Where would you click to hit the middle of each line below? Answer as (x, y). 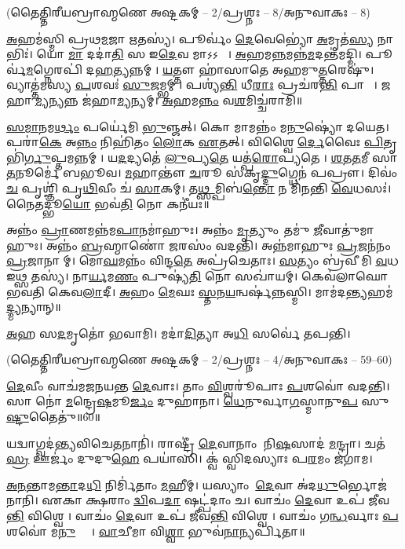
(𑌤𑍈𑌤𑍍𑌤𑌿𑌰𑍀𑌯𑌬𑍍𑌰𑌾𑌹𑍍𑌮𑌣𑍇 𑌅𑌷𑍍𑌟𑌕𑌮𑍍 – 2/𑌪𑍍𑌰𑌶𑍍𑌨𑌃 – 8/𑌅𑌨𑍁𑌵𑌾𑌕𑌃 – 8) (188, 12)
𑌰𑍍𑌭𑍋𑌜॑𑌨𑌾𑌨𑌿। (363, 484)
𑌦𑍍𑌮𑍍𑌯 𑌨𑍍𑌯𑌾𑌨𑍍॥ (34, 307)
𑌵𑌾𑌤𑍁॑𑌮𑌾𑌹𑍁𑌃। (348, 230)
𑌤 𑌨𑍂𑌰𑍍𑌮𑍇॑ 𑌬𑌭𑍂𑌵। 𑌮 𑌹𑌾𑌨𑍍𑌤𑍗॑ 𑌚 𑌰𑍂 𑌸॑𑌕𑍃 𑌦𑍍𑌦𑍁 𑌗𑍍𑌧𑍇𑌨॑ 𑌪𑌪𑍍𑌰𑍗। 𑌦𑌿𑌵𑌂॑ (202, 172)
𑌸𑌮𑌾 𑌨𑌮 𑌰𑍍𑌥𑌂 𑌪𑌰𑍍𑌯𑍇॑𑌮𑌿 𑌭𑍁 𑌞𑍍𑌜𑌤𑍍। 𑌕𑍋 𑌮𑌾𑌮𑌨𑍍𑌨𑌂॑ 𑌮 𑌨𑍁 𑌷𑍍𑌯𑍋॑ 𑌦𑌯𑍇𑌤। (198, 126)
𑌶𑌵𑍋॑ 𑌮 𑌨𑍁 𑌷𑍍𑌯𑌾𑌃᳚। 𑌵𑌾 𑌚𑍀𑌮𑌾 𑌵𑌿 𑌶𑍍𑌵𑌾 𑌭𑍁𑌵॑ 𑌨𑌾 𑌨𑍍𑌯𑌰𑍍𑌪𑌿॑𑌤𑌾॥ (156, 531)
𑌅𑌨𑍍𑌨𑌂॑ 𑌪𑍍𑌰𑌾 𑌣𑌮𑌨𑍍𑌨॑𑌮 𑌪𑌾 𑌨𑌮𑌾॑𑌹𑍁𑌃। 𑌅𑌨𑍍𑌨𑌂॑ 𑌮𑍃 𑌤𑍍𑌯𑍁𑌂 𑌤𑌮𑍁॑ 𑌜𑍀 (165, 230)
